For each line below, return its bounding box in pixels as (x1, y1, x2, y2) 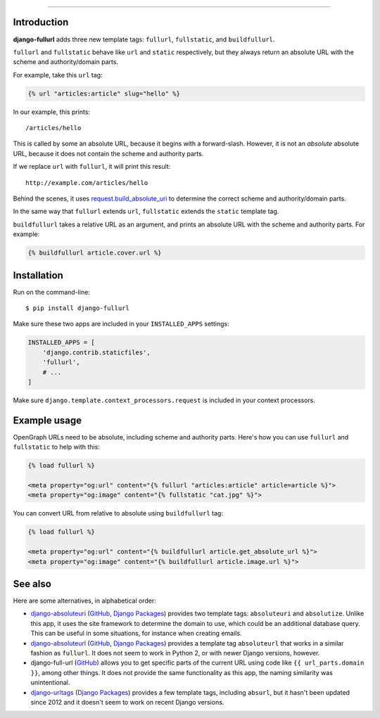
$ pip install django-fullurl (25, 304, 130, 312)
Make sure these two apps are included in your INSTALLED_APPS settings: (13, 320, 229, 328)
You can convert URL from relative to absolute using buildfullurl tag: (13, 509, 223, 518)
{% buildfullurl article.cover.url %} (27, 249, 162, 257)
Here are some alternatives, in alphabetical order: (13, 596, 156, 605)
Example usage (13, 414, 82, 426)
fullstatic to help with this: (13, 443, 100, 451)
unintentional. (30, 679, 70, 687)
